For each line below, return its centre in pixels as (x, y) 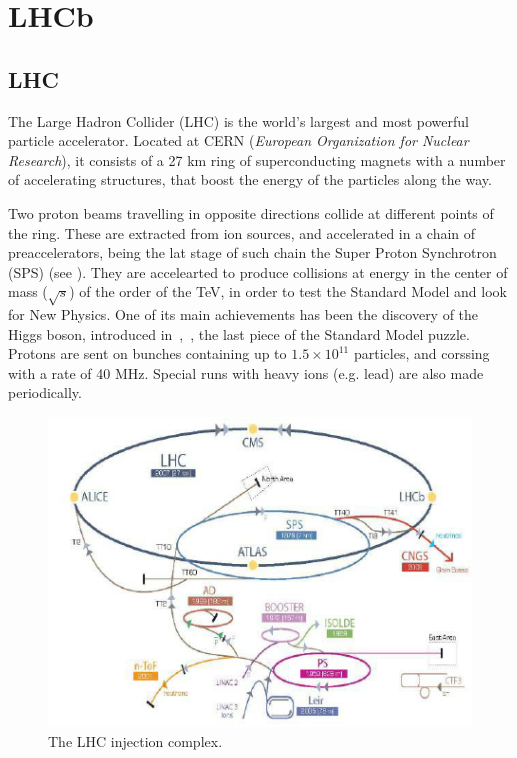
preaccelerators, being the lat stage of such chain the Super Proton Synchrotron (252, 252)
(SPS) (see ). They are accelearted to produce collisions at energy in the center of (258, 271)
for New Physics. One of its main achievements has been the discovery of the (243, 314)
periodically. (45, 392)
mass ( (28, 291)
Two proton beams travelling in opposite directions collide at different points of (251, 212)
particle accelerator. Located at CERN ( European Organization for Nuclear (238, 140)
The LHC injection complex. (135, 740)
